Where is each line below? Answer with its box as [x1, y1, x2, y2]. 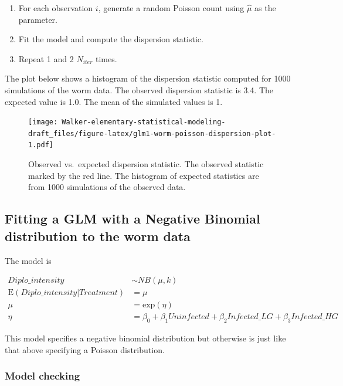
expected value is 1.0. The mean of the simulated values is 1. [5, 95, 223, 107]
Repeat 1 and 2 [18, 52, 74, 65]
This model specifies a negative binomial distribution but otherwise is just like [5, 332, 286, 344]
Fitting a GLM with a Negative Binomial [5, 209, 260, 228]
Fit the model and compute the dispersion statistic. [18, 33, 203, 45]
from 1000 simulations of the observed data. [28, 181, 186, 193]
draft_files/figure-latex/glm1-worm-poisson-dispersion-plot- [28, 129, 276, 138]
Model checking [5, 368, 80, 383]
